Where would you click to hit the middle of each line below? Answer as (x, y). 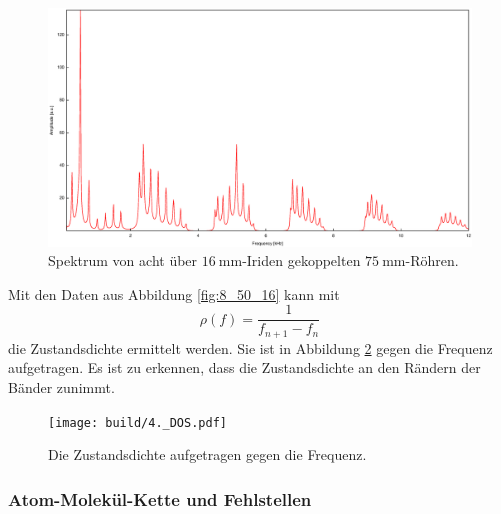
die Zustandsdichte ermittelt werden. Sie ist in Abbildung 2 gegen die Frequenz (250, 347)
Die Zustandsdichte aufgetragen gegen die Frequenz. (207, 454)
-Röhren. (432, 260)
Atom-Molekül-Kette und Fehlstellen (160, 498)
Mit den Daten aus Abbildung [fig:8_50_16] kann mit (174, 293)
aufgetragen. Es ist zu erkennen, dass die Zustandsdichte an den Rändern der (244, 367)
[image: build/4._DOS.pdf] (137, 422)
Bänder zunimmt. (61, 386)
